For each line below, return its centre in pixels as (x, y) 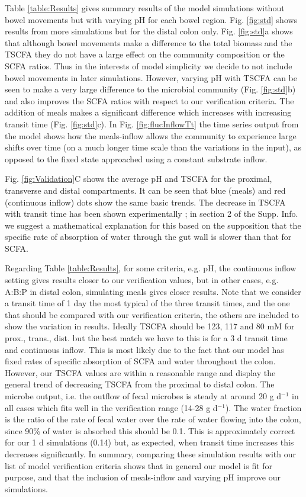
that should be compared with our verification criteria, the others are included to (152, 314)
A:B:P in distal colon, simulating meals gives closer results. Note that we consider (153, 291)
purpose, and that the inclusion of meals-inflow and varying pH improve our (143, 477)
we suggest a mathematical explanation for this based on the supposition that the (153, 225)
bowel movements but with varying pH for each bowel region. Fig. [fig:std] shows (151, 19)
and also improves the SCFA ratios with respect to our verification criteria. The (149, 100)
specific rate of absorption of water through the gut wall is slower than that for (148, 237)
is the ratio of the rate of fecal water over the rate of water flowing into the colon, (153, 419)
